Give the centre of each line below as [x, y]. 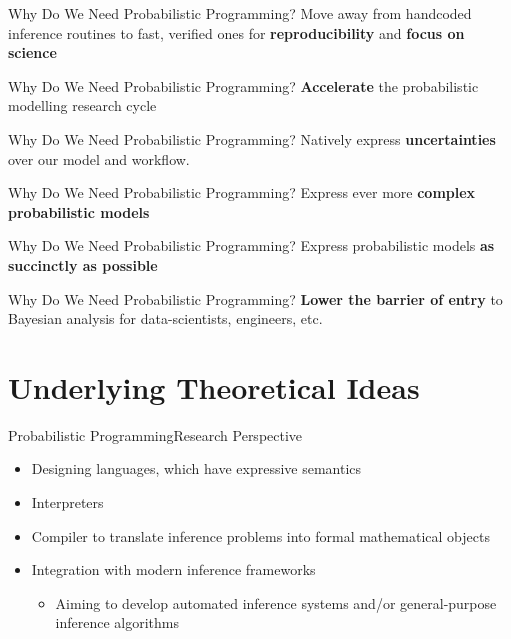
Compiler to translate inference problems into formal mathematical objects [260, 535]
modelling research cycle [82, 105]
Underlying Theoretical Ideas [214, 386]
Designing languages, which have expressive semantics [196, 468]
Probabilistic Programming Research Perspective [155, 434]
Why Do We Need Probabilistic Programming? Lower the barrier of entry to [255, 298]
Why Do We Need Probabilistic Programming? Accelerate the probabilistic [243, 85]
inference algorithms [117, 622]
